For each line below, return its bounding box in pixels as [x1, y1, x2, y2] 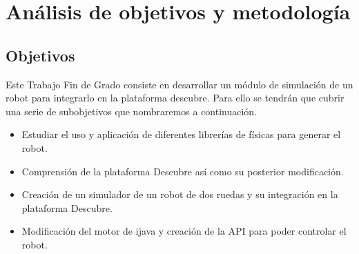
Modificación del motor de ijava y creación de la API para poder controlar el [21, 224, 347, 238]
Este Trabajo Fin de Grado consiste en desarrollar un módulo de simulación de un [6, 77, 353, 91]
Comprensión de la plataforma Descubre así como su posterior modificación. [21, 164, 344, 178]
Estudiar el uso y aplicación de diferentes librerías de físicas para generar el [21, 127, 341, 141]
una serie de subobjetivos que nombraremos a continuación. [6, 104, 258, 118]
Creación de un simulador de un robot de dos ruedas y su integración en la [21, 187, 338, 202]
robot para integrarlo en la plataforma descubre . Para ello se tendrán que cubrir [6, 90, 345, 105]
